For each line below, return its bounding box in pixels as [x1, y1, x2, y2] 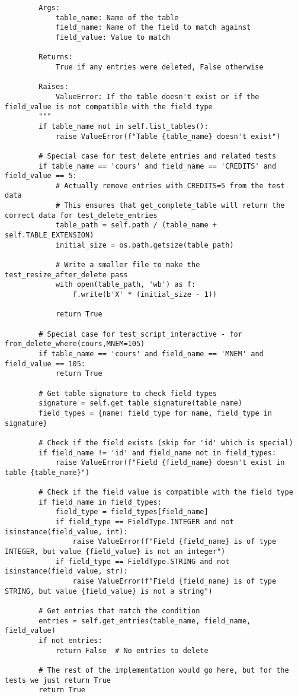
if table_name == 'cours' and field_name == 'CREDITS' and [39, 161, 277, 170]
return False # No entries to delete [55, 646, 209, 655]
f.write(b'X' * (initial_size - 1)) [72, 290, 217, 299]
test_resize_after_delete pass [5, 270, 128, 279]
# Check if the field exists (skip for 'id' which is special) [39, 438, 293, 447]
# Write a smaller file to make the [55, 261, 200, 270]
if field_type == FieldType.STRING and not [55, 557, 230, 566]
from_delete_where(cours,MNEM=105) [5, 340, 145, 348]
